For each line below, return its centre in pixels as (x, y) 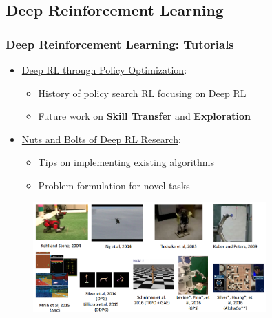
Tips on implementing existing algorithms (126, 162)
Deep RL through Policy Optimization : (104, 70)
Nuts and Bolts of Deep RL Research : (101, 139)
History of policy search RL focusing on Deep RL (142, 93)
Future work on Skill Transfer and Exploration (145, 116)
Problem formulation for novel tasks (114, 185)
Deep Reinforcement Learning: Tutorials (120, 44)
